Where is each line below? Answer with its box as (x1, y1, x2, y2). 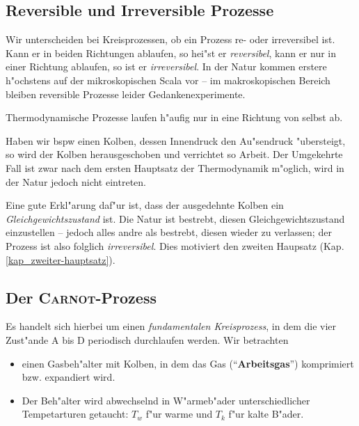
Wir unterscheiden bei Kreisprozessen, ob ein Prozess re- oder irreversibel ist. (6, 32, 335, 47)
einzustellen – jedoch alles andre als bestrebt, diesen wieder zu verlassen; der (6, 225, 332, 239)
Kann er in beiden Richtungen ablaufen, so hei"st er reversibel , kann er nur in (6, 45, 336, 60)
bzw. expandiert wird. (22, 370, 115, 384)
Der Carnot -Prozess (6, 286, 157, 308)
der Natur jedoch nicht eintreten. (6, 174, 146, 189)
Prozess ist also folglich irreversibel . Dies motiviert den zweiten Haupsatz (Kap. (6, 238, 344, 253)
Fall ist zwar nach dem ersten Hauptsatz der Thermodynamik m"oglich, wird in (6, 160, 344, 175)
